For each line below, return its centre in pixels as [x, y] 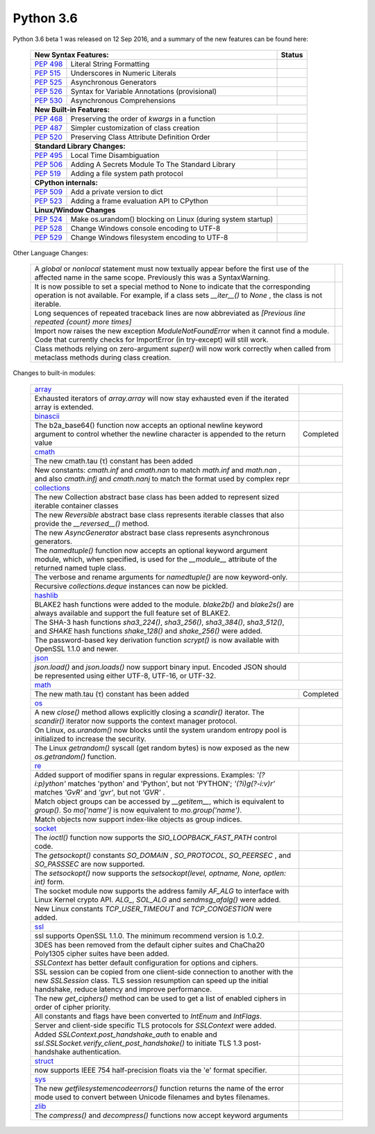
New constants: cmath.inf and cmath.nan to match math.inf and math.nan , [158, 470]
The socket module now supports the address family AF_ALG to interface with [162, 891]
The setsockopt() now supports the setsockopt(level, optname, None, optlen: [160, 873]
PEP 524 [48, 219]
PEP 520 [48, 137]
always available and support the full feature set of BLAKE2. [132, 613]
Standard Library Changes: [80, 146]
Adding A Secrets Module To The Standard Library [153, 164]
